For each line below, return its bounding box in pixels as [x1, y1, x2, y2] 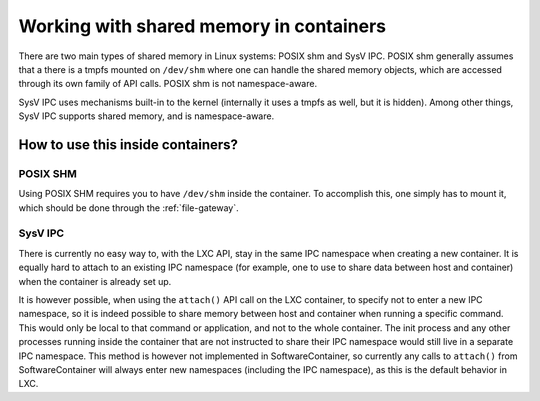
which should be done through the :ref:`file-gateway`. [18, 201, 239, 214]
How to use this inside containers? [18, 136, 239, 153]
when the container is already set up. [18, 275, 172, 287]
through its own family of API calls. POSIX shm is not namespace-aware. [18, 78, 318, 90]
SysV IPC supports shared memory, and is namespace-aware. [18, 110, 275, 122]
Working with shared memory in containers [18, 15, 387, 37]
